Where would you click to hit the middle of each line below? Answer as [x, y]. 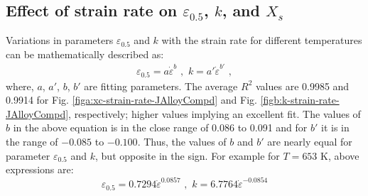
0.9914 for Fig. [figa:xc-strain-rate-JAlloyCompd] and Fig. [131, 100]
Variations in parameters [60, 40]
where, [20, 86]
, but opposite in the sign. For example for [188, 155]
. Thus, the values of [182, 141]
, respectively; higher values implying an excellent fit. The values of [215, 113]
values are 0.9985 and [302, 86]
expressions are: [40, 169]
